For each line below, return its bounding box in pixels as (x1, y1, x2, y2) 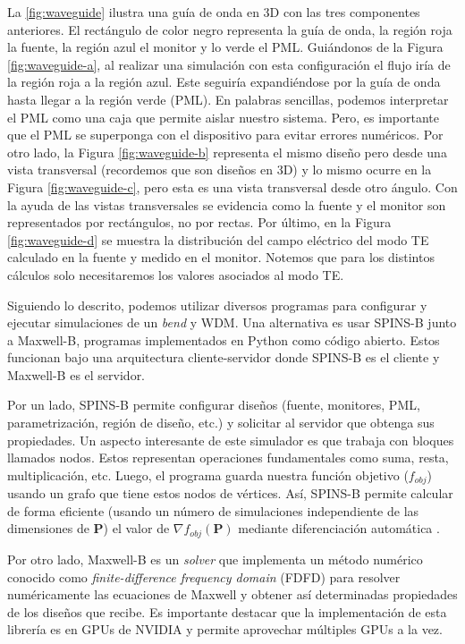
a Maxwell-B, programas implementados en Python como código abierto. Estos (7, 330, 440, 349)
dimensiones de (7, 519, 89, 538)
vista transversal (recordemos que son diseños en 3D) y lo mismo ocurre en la (7, 160, 432, 179)
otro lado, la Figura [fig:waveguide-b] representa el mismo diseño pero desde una (7, 142, 447, 161)
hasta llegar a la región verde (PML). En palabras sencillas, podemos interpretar (7, 89, 449, 108)
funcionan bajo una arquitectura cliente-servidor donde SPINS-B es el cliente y (7, 348, 440, 367)
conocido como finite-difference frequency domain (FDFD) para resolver (7, 567, 401, 586)
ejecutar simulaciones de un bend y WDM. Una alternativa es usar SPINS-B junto (7, 313, 457, 332)
